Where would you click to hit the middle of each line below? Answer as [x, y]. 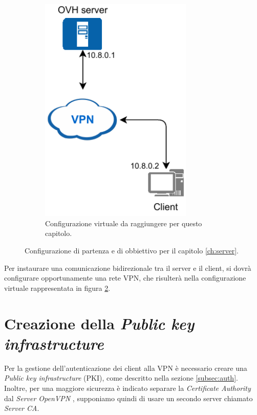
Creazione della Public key [99, 323]
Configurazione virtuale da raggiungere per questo [124, 223]
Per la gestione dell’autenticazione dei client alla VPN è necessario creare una [126, 368]
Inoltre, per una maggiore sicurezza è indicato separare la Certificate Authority [127, 388]
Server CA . [22, 408]
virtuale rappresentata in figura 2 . [57, 288]
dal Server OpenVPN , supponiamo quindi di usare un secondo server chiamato [128, 398]
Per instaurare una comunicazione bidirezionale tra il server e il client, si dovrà [128, 268]
